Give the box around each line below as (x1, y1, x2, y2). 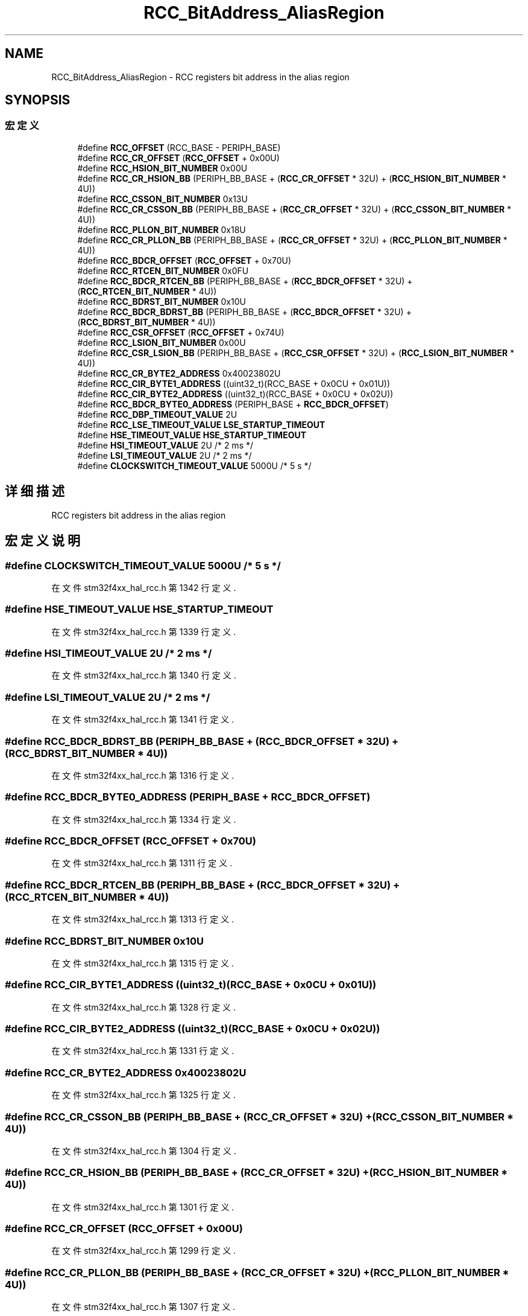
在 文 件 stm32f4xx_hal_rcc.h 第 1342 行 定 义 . (51, 582, 236, 593)
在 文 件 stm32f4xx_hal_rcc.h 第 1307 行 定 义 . (51, 1302, 236, 1312)
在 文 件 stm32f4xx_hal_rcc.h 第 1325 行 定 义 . (51, 1090, 236, 1100)
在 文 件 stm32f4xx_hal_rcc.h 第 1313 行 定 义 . (51, 914, 234, 925)
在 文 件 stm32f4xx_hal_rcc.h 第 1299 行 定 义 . (51, 1245, 236, 1256)
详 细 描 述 (5, 484, 64, 499)
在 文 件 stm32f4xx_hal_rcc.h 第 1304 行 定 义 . (51, 1145, 236, 1156)
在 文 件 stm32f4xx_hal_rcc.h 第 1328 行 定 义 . (51, 1001, 236, 1012)
